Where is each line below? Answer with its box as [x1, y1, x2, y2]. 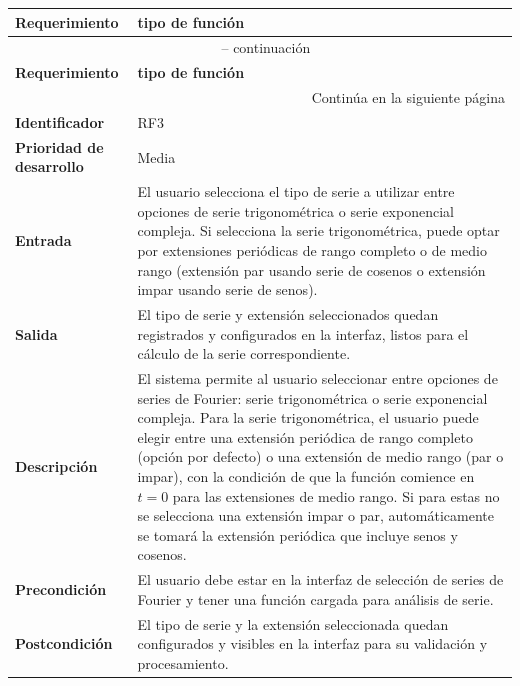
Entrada [15, 230, 72, 251]
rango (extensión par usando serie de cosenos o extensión [137, 259, 486, 280]
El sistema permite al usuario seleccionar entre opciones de [137, 368, 498, 388]
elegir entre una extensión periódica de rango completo [137, 426, 473, 447]
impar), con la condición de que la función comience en [137, 465, 475, 486]
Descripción [15, 456, 98, 477]
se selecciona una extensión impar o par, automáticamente [137, 505, 494, 526]
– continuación [221, 37, 311, 58]
